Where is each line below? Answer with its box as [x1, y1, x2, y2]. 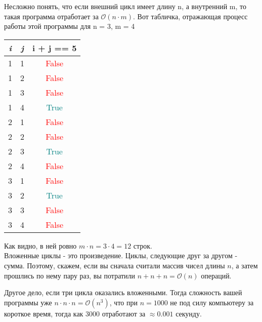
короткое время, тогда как [4, 308, 83, 318]
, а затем [231, 260, 258, 270]
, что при [109, 297, 138, 307]
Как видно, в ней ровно [4, 240, 77, 251]
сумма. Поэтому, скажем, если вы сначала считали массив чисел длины [4, 260, 225, 270]
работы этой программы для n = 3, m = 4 [4, 21, 135, 31]
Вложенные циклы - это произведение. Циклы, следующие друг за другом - [4, 250, 238, 261]
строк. [133, 240, 152, 251]
